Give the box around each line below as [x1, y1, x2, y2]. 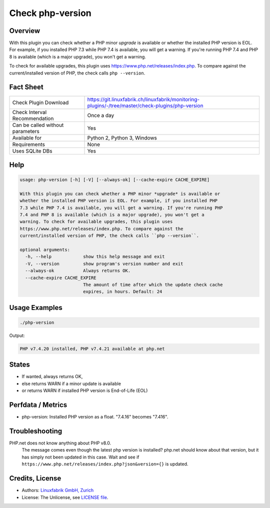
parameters [12, 127, 39, 134]
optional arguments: [19, 247, 70, 252]
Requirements [12, 140, 45, 147]
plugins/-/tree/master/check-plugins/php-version [87, 102, 203, 109]
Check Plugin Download [12, 99, 69, 106]
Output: [9, 332, 25, 338]
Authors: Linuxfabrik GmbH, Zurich [21, 487, 94, 493]
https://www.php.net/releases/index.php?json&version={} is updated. [21, 461, 188, 467]
